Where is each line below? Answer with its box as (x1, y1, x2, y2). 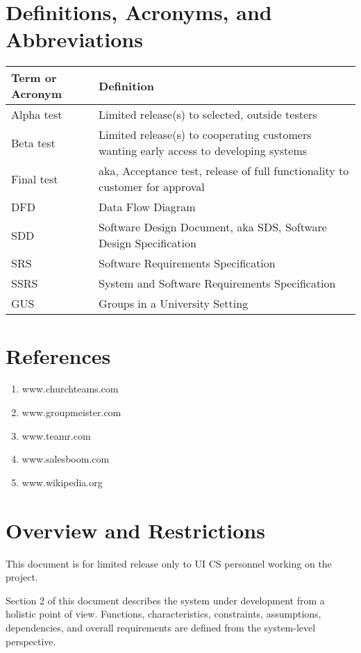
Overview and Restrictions (6, 515, 265, 544)
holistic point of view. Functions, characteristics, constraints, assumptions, (6, 606, 321, 621)
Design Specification (99, 235, 196, 251)
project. (6, 570, 38, 584)
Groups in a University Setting (99, 295, 249, 312)
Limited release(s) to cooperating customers (99, 126, 312, 143)
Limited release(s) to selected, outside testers (99, 106, 317, 123)
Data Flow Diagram (99, 199, 196, 215)
